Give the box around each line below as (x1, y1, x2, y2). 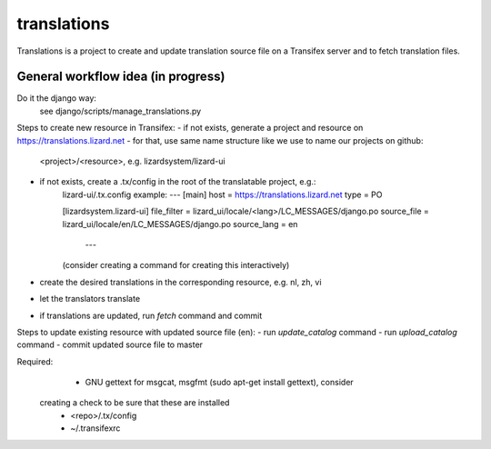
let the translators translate (39, 294, 141, 304)
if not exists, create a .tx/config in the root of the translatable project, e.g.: (39, 176, 316, 187)
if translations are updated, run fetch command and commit (39, 310, 263, 321)
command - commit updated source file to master (16, 339, 204, 350)
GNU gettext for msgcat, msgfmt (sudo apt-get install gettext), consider (85, 377, 354, 388)
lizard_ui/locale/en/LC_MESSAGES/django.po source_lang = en (62, 218, 298, 229)
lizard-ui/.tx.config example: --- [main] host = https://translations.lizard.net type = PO (62, 189, 383, 200)
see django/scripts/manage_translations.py (39, 105, 202, 116)
